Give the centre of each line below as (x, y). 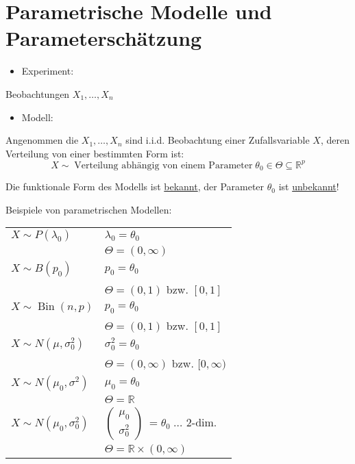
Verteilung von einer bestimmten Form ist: (95, 153)
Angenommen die (42, 140)
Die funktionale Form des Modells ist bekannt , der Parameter (135, 186)
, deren (335, 140)
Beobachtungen (38, 93)
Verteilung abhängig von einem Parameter (163, 165)
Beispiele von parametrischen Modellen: (89, 209)
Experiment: (48, 71)
